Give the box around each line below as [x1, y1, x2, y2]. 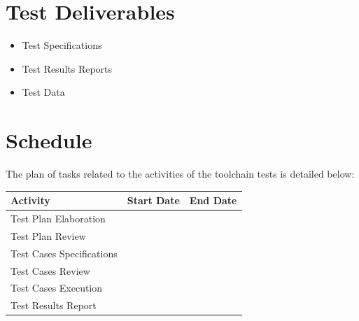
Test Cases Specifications [10, 245, 118, 260]
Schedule [6, 126, 92, 155]
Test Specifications [22, 38, 102, 52]
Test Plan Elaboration [10, 211, 106, 225]
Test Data [22, 85, 65, 99]
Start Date [127, 193, 180, 208]
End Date [189, 193, 237, 208]
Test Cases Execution [10, 280, 103, 295]
